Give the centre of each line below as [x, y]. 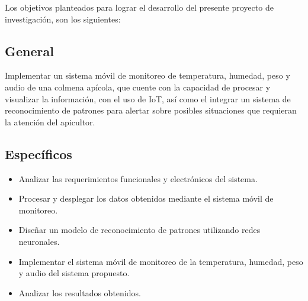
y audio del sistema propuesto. [74, 273]
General [29, 51]
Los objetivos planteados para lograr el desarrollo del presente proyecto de [139, 7]
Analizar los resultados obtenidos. [80, 292]
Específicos [38, 153]
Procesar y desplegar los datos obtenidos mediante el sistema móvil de [146, 198]
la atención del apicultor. [50, 122]
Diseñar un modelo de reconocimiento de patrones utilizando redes [139, 230]
